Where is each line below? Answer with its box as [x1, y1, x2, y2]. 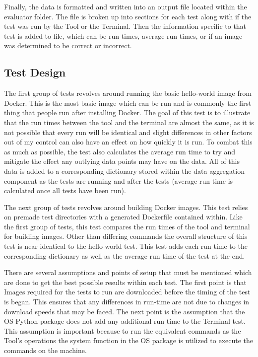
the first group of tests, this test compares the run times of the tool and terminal [4, 221, 250, 231]
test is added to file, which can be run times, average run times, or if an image [4, 30, 243, 41]
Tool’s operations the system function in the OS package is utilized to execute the [4, 335, 254, 346]
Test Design [4, 65, 66, 80]
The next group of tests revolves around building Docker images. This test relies [4, 202, 248, 212]
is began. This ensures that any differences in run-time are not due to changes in [4, 296, 250, 307]
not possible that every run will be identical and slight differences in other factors [4, 127, 252, 137]
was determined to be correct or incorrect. [4, 40, 132, 51]
